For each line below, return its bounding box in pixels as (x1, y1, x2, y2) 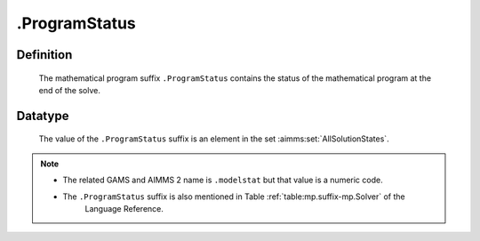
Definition (16, 47, 73, 62)
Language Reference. (84, 203, 164, 213)
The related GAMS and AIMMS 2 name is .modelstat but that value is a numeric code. (62, 174, 383, 186)
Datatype (16, 108, 69, 124)
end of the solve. (38, 84, 101, 95)
